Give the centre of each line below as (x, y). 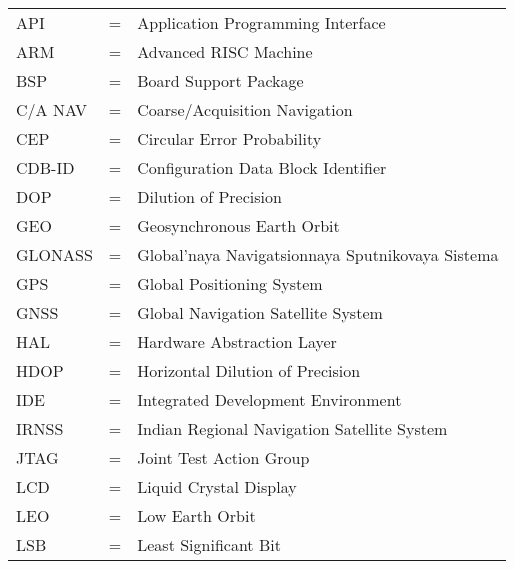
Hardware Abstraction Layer (237, 341)
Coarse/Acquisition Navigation (245, 109)
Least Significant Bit (209, 544)
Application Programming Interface (261, 22)
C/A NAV (52, 109)
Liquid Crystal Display (217, 486)
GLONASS (54, 254)
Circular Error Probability (229, 138)
